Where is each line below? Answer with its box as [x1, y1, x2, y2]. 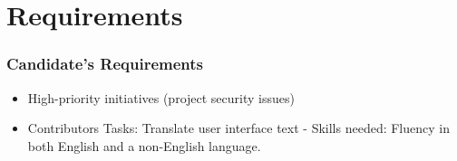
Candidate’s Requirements [6, 52, 203, 75]
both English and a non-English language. [27, 136, 261, 155]
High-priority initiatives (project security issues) [27, 88, 295, 107]
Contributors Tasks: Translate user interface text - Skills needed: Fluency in [27, 118, 450, 137]
